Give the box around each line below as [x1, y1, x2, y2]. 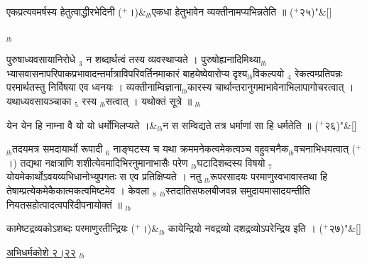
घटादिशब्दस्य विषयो [197, 155, 265, 170]
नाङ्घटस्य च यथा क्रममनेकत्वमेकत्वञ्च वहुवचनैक [113, 141, 289, 156]
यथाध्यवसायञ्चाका [6, 93, 72, 108]
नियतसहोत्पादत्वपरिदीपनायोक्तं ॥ [6, 197, 122, 211]
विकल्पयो [253, 65, 285, 80]
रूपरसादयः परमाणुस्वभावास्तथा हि [209, 169, 327, 184]
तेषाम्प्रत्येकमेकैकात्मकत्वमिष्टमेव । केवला [6, 182, 150, 197]
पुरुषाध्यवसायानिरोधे [6, 52, 76, 67]
